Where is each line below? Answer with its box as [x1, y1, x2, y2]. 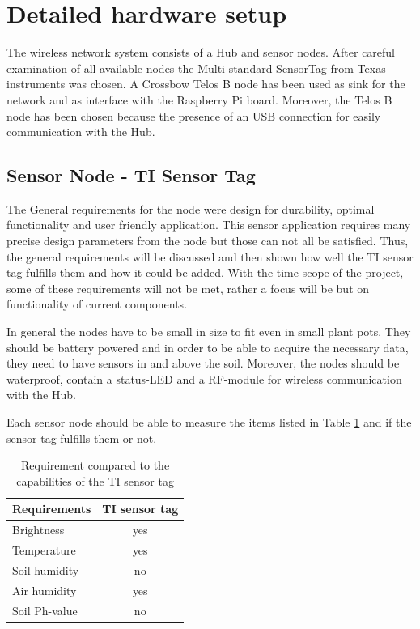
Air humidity [12, 581, 77, 598]
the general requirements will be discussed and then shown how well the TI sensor [6, 248, 414, 265]
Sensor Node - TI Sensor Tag [6, 163, 256, 188]
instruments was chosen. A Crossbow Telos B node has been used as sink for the [6, 75, 405, 92]
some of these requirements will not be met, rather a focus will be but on [6, 279, 370, 296]
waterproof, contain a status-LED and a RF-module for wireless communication [6, 370, 402, 387]
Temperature [12, 542, 76, 559]
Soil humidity [12, 561, 79, 578]
